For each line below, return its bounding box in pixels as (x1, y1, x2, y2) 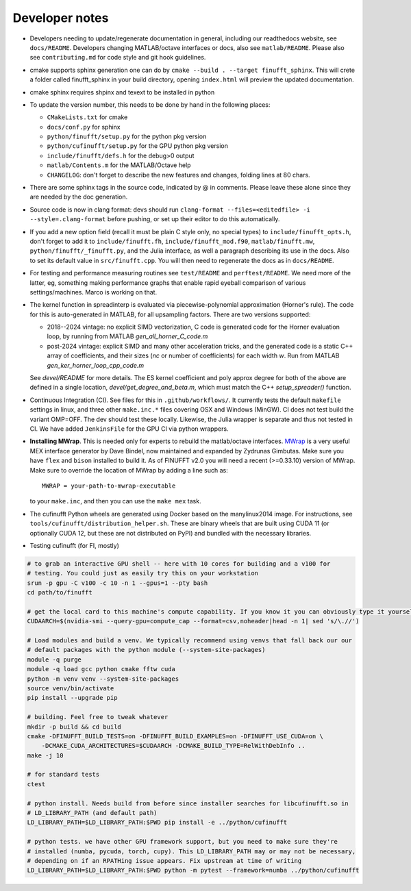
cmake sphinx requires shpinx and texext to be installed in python (29, 88, 215, 96)
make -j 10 (27, 751, 64, 760)
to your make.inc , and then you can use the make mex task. (29, 497, 201, 505)
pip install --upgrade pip (27, 694, 118, 702)
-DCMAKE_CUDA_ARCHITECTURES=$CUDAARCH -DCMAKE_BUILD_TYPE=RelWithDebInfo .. (41, 742, 306, 750)
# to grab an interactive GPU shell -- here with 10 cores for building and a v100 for (27, 560, 331, 568)
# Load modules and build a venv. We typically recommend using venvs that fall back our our (27, 637, 353, 644)
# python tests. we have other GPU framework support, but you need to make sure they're (27, 838, 338, 846)
